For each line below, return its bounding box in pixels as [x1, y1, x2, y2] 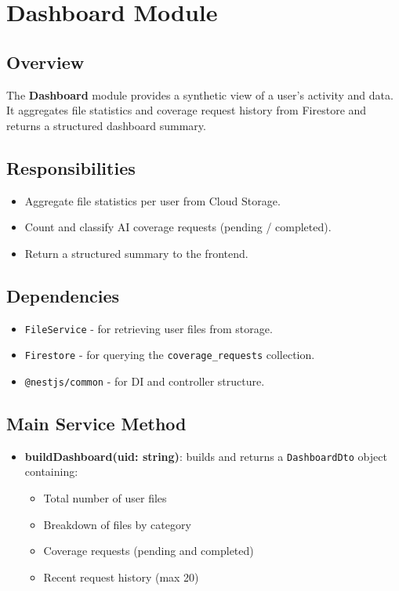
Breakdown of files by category [43, 516, 191, 532]
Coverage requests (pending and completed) [43, 542, 254, 559]
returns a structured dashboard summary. [6, 117, 206, 133]
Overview [6, 49, 85, 74]
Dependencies [6, 283, 120, 307]
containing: [24, 463, 78, 480]
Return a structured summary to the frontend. [24, 245, 248, 261]
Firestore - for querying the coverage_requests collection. [24, 346, 315, 363]
